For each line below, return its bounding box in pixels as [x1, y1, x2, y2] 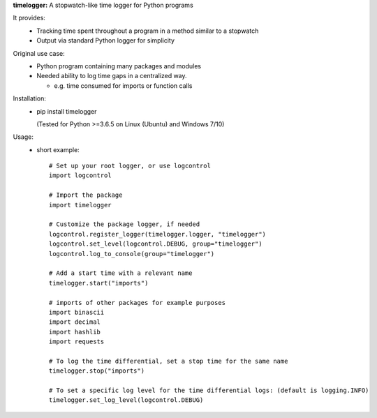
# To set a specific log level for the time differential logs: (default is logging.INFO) [49, 387, 369, 394]
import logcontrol [49, 172, 112, 179]
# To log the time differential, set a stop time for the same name [49, 357, 288, 365]
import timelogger [49, 201, 112, 209]
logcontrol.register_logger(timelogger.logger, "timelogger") [49, 230, 267, 238]
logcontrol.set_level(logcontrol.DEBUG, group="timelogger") [49, 240, 263, 248]
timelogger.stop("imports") [49, 367, 145, 375]
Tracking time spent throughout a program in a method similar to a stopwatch [36, 27, 259, 35]
